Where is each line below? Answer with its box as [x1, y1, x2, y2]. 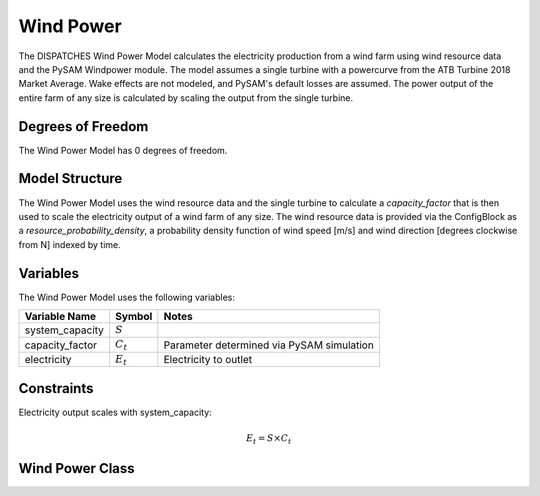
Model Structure [18, 170, 123, 187]
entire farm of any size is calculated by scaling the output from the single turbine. [18, 91, 354, 104]
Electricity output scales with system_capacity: [18, 406, 212, 418]
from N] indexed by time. [18, 238, 122, 250]
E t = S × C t [245, 432, 292, 446]
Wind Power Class [18, 460, 135, 477]
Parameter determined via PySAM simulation [163, 338, 374, 352]
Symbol [115, 310, 153, 323]
